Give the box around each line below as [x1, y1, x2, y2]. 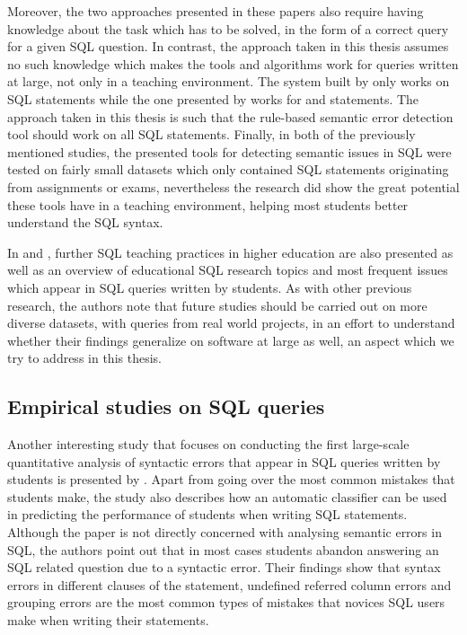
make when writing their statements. [7, 611, 209, 630]
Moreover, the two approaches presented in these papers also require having [7, 2, 424, 20]
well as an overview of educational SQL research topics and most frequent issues [7, 260, 448, 279]
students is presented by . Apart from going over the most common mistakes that [7, 470, 455, 489]
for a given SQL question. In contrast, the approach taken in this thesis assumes [7, 37, 449, 56]
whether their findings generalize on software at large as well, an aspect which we [7, 331, 454, 349]
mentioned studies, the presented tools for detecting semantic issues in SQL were [7, 142, 452, 161]
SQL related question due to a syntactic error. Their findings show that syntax [7, 558, 441, 577]
